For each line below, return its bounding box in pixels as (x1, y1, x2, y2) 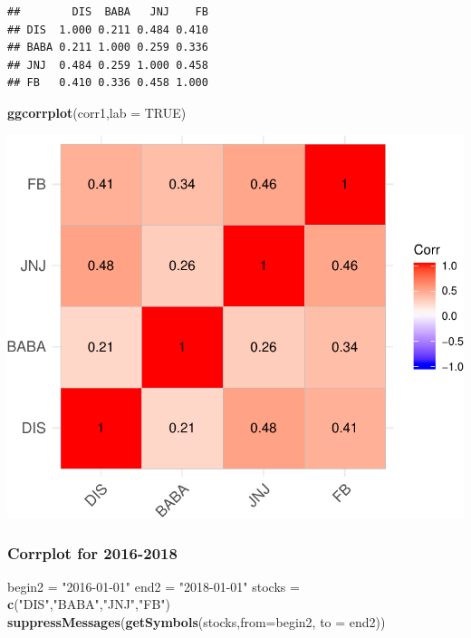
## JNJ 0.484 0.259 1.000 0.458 (7, 58, 208, 72)
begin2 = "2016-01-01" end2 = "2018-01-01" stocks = (7, 576, 300, 595)
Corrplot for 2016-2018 (7, 541, 178, 564)
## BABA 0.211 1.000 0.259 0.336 (7, 41, 208, 54)
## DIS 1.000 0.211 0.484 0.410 (7, 23, 208, 36)
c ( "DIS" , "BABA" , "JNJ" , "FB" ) (7, 594, 170, 614)
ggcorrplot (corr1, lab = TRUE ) (7, 102, 187, 121)
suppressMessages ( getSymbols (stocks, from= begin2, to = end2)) (7, 613, 386, 632)
